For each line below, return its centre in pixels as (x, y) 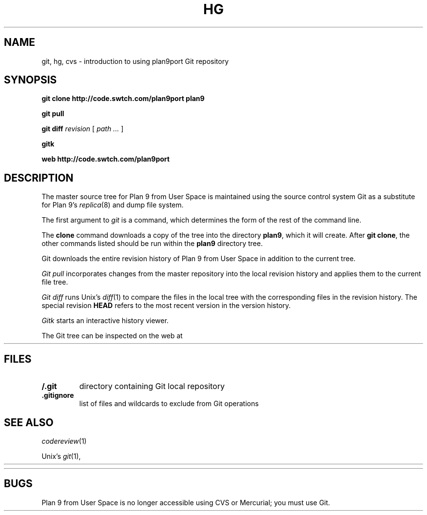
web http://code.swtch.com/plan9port (106, 159)
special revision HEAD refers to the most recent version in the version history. (166, 306)
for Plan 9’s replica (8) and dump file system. (113, 205)
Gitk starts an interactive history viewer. (105, 321)
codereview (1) (64, 441)
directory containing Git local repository (152, 386)
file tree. (55, 282)
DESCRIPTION (39, 178)
